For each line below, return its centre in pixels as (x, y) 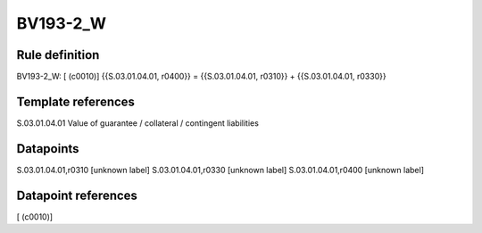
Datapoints (48, 149)
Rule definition (58, 55)
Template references (76, 101)
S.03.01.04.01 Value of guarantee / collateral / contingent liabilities (137, 123)
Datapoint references (77, 195)
